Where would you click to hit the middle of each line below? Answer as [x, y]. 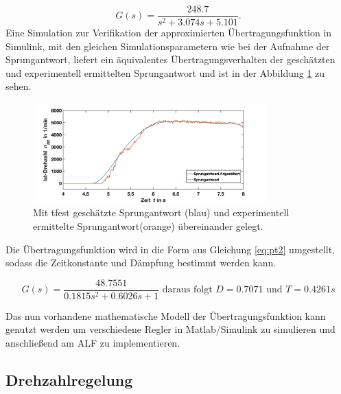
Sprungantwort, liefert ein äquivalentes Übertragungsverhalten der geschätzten [170, 59]
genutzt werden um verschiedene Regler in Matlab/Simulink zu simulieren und [170, 329]
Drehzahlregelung [69, 379]
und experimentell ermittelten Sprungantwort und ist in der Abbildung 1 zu [165, 72]
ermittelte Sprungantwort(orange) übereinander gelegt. [148, 225]
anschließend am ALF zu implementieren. [93, 342]
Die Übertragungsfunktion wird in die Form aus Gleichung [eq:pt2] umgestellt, [170, 249]
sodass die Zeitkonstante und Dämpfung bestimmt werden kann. [141, 263]
